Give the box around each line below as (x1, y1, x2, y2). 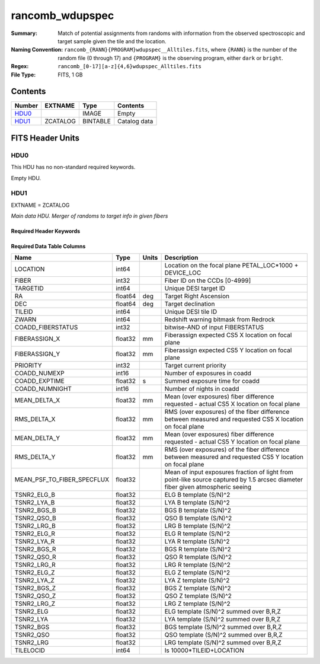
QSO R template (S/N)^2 (164, 553, 232, 561)
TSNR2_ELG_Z (14, 569, 55, 577)
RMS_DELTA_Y (14, 453, 56, 461)
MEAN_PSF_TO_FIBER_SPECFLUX (14, 475, 110, 484)
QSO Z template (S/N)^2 (164, 592, 232, 600)
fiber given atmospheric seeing (164, 483, 252, 491)
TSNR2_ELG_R (14, 529, 56, 538)
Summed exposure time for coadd (164, 377, 260, 385)
